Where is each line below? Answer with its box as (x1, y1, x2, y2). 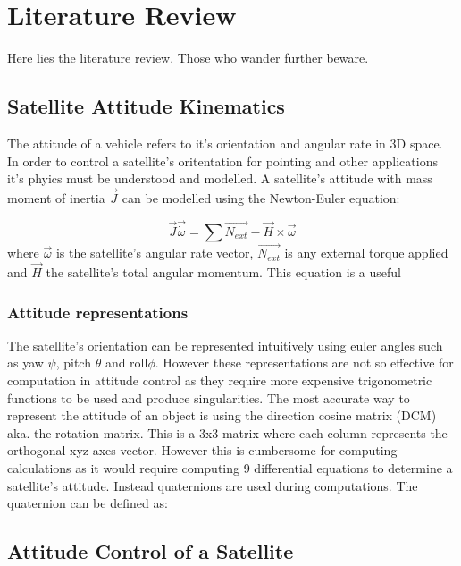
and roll (105, 353, 148, 372)
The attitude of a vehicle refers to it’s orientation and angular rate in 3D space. (7, 133, 443, 152)
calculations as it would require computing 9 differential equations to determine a (7, 458, 453, 477)
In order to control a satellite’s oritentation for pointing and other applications (7, 151, 438, 170)
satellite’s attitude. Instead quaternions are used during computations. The (7, 476, 418, 494)
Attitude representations (7, 300, 189, 323)
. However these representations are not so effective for (155, 353, 454, 372)
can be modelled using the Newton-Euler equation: (122, 188, 400, 207)
